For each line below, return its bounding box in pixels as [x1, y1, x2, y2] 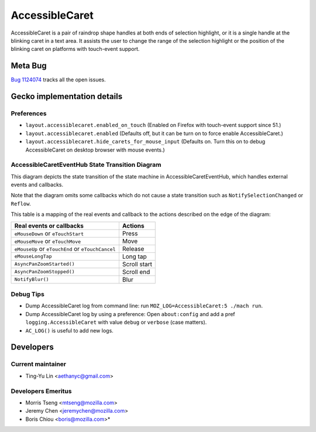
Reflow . [11, 200, 32, 207]
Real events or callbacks [14, 221, 84, 229]
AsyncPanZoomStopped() [14, 269, 75, 275]
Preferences [11, 109, 47, 118]
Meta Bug [11, 61, 47, 71]
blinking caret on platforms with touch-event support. [11, 46, 140, 53]
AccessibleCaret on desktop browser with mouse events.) [25, 146, 165, 153]
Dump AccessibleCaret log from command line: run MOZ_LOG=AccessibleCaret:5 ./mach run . [25, 302, 263, 310]
